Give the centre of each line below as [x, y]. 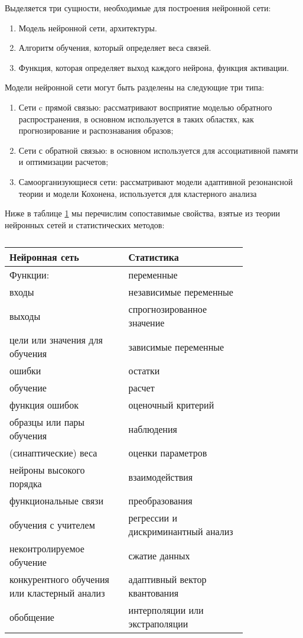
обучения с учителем [52, 524]
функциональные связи [56, 501]
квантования [154, 593]
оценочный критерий [171, 405]
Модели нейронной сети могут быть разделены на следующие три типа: [135, 87]
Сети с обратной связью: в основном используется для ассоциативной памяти [158, 150]
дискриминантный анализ [181, 532]
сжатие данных [159, 555]
